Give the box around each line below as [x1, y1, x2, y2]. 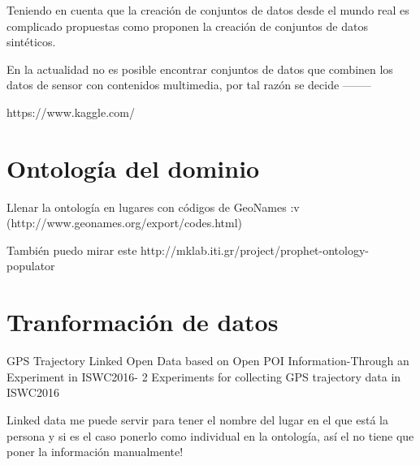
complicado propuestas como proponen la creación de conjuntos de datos [6, 17, 368, 34]
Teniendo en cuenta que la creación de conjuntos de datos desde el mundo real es [6, 2, 409, 18]
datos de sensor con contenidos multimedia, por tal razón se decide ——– [6, 76, 371, 93]
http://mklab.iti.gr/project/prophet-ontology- [141, 241, 369, 258]
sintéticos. [6, 33, 56, 50]
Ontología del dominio [6, 151, 260, 184]
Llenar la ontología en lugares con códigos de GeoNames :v [6, 198, 300, 215]
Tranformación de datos [6, 305, 279, 338]
